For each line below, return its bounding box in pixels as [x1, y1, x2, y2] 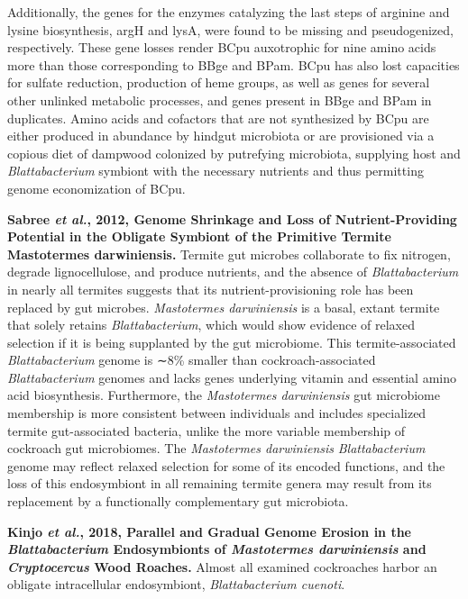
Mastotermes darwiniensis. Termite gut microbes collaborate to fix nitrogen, [7, 244, 451, 263]
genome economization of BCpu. [7, 178, 186, 197]
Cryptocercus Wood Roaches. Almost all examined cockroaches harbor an [7, 557, 437, 576]
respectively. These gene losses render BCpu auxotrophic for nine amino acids [7, 38, 436, 57]
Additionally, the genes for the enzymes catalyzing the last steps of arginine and [7, 3, 450, 21]
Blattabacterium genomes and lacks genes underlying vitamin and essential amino [7, 368, 456, 386]
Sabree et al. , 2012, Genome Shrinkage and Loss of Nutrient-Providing [7, 209, 457, 228]
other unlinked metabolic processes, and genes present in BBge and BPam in [7, 90, 432, 109]
